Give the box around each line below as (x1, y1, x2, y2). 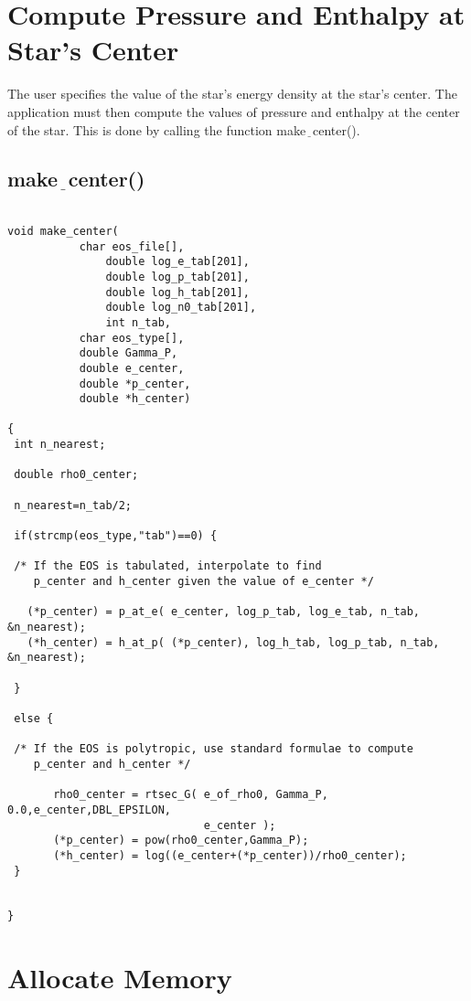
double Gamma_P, (79, 346, 178, 360)
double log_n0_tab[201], (105, 301, 257, 314)
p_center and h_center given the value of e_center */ (33, 575, 374, 589)
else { (14, 711, 54, 725)
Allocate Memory (7, 959, 232, 996)
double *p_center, (79, 377, 191, 390)
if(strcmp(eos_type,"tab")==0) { (14, 529, 218, 543)
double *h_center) (79, 392, 191, 406)
